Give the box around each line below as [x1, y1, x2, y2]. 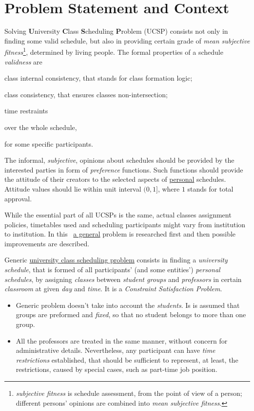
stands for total [187, 183, 234, 194]
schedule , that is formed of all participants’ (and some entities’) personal [4, 264, 220, 275]
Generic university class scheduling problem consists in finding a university [4, 255, 228, 265]
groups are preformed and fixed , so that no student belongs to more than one [16, 309, 246, 320]
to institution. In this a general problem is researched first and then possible [4, 229, 236, 239]
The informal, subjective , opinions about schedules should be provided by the [4, 155, 234, 165]
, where [157, 183, 180, 194]
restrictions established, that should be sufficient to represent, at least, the [16, 354, 238, 365]
